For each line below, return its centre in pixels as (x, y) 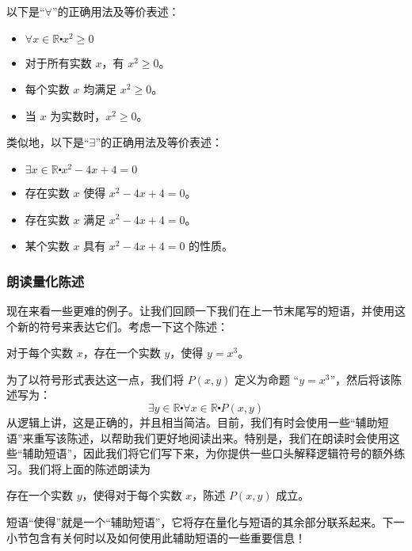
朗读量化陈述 (46, 281)
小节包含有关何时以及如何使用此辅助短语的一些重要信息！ (156, 537)
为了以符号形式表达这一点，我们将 (95, 379)
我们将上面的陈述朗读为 (89, 468)
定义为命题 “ (267, 379)
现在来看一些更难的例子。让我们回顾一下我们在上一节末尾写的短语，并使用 (200, 310)
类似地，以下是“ (48, 142)
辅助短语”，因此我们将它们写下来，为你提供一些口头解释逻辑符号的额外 (208, 453)
